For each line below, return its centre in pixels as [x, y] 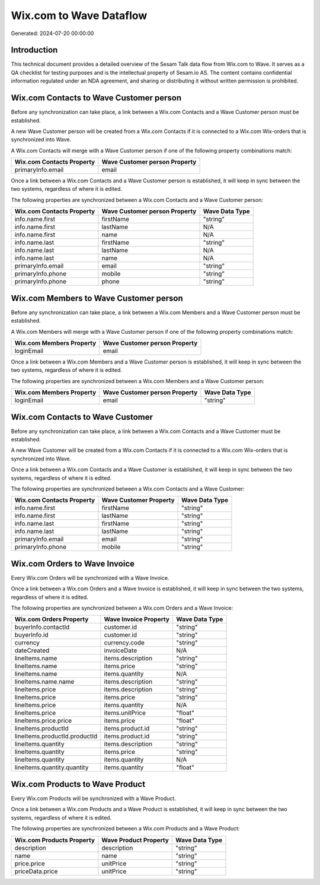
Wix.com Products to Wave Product [78, 784]
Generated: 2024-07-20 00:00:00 [52, 33]
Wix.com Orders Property [52, 619]
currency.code [124, 643]
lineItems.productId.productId [56, 737]
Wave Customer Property [138, 500]
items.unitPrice [125, 713]
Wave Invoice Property [137, 619]
